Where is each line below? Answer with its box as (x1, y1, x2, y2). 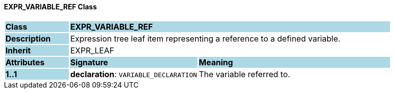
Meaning (198, 57, 233, 67)
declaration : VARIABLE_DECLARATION (70, 69, 197, 79)
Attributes (5, 57, 45, 67)
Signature (70, 57, 108, 67)
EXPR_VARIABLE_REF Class (4, 2, 97, 11)
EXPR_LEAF (70, 45, 114, 55)
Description (5, 33, 51, 44)
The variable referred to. (198, 69, 290, 79)
